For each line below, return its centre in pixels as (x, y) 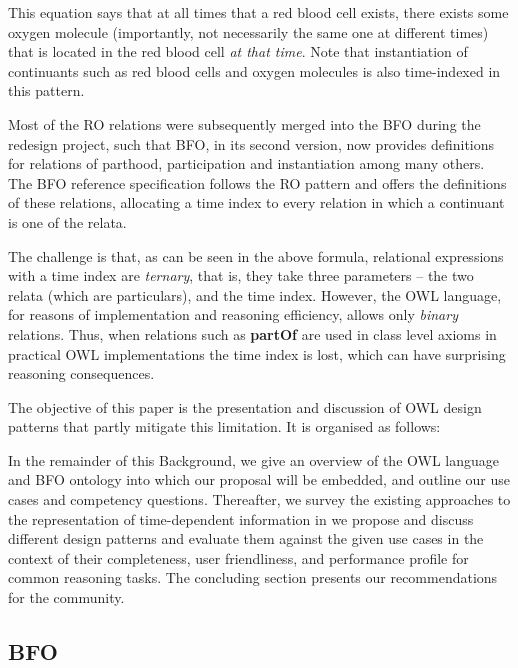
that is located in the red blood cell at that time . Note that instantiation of (238, 51)
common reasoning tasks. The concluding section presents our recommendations (253, 577)
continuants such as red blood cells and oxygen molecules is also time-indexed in (254, 70)
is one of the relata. (67, 221)
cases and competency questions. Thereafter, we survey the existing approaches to (259, 499)
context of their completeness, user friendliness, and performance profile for (238, 557)
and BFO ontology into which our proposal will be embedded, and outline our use (259, 479)
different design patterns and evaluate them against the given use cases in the (246, 538)
